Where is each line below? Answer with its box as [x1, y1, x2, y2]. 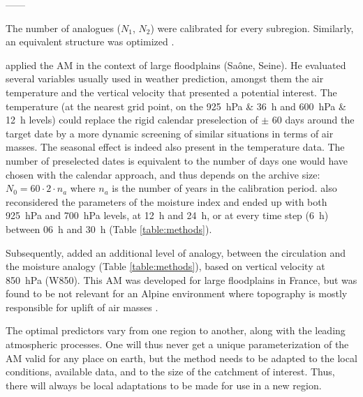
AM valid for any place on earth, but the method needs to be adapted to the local [6, 350, 357, 365]
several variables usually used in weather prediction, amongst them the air [6, 71, 324, 86]
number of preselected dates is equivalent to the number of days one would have [6, 153, 348, 167]
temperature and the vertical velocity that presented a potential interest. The [6, 84, 337, 99]
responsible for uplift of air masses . [6, 299, 158, 314]
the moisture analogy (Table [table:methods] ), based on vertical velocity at [6, 259, 325, 274]
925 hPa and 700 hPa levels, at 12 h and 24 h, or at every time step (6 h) [6, 208, 329, 223]
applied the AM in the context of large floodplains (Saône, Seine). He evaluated [6, 57, 346, 72]
